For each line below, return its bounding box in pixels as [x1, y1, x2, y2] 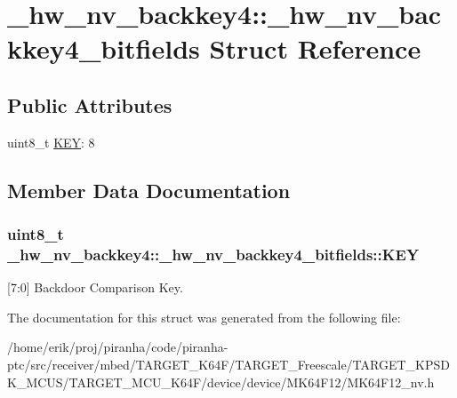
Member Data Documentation [7, 176, 291, 203]
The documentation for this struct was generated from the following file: [7, 307, 401, 326]
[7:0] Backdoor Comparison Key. [7, 278, 183, 297]
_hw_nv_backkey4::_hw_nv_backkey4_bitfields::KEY [7, 243, 420, 265]
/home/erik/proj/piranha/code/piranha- [7, 338, 228, 356]
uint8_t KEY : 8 [7, 132, 95, 151]
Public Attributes [7, 91, 172, 118]
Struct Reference [209, 30, 421, 67]
